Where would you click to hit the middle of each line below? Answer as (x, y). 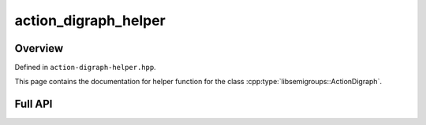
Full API (34, 104)
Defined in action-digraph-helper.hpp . (86, 68)
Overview (39, 48)
